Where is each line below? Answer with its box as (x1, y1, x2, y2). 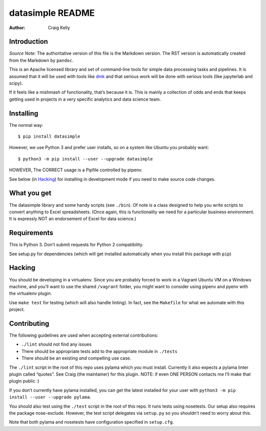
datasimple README (9, 7, 95, 18)
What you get (9, 189, 52, 197)
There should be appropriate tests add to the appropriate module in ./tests (21, 348, 178, 354)
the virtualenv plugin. (9, 290, 52, 296)
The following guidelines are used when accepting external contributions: (9, 332, 159, 338)
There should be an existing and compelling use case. (21, 355, 132, 361)
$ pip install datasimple (18, 134, 81, 139)
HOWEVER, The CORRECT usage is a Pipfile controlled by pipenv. (9, 167, 143, 173)
